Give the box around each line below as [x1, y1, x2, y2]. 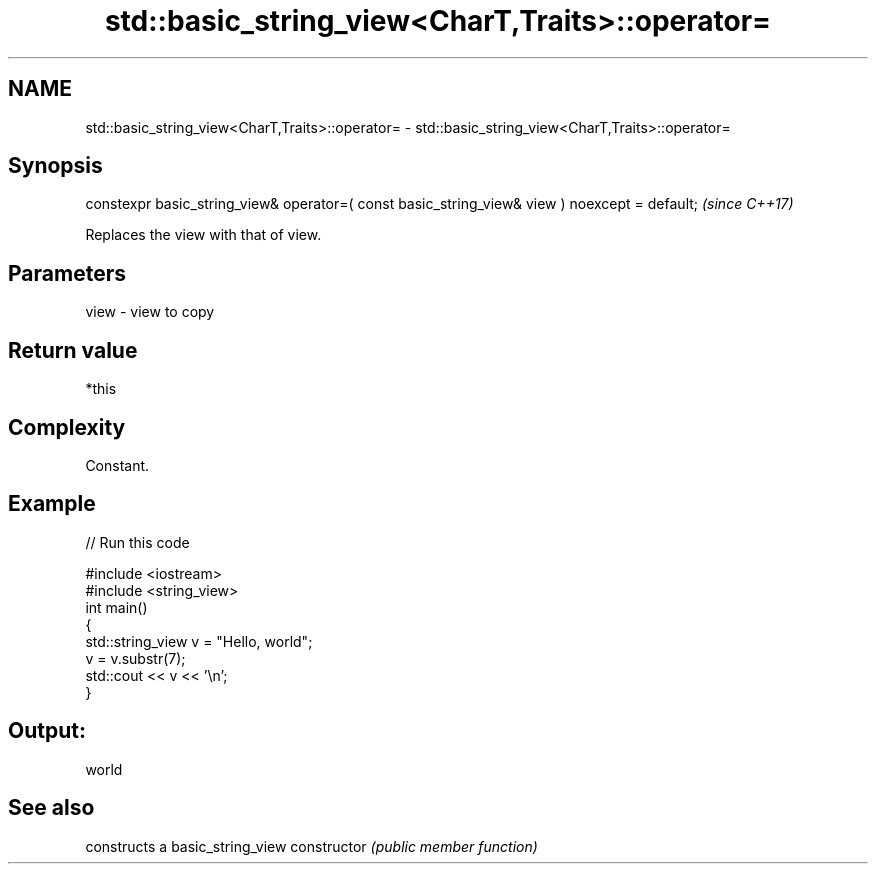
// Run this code [85, 533, 190, 551]
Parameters [8, 260, 126, 286]
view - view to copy [85, 303, 215, 321]
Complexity [8, 414, 126, 440]
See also [8, 795, 95, 821]
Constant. [85, 456, 150, 474]
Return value [8, 337, 138, 363]
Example [8, 491, 96, 517]
